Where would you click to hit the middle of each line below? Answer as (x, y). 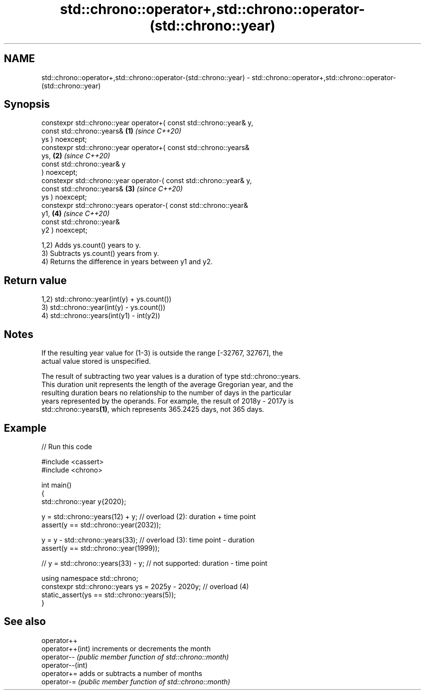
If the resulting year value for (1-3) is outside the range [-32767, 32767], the (162, 353)
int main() (57, 485)
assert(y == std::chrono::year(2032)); (101, 525)
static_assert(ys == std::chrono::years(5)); (109, 594)
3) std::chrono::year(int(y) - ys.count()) (103, 307)
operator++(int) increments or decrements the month (126, 648)
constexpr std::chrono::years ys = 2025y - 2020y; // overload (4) (145, 586)
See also (25, 622)
